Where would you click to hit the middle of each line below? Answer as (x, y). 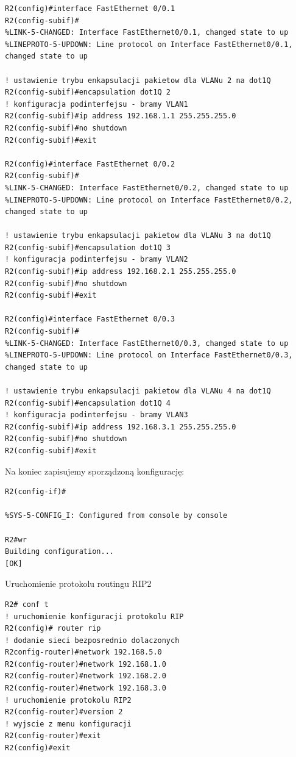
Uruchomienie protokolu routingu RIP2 (78, 583)
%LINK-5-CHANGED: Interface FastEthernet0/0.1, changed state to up (147, 33)
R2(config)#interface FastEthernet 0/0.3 (90, 319)
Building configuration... (59, 552)
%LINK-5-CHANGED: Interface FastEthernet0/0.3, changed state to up (147, 343)
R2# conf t (27, 604)
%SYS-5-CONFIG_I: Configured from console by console (116, 516)
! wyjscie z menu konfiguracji (68, 724)
